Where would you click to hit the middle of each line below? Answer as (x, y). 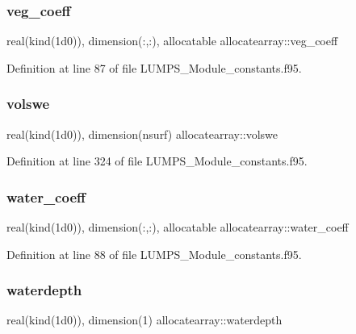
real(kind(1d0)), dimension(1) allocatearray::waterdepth (144, 320)
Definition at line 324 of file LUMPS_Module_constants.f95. (157, 161)
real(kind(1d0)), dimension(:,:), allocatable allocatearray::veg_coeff (172, 41)
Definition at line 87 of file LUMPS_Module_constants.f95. (154, 67)
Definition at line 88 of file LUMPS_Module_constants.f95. (154, 254)
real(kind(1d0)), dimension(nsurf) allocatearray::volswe (142, 134)
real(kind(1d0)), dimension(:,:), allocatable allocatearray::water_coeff (178, 227)
